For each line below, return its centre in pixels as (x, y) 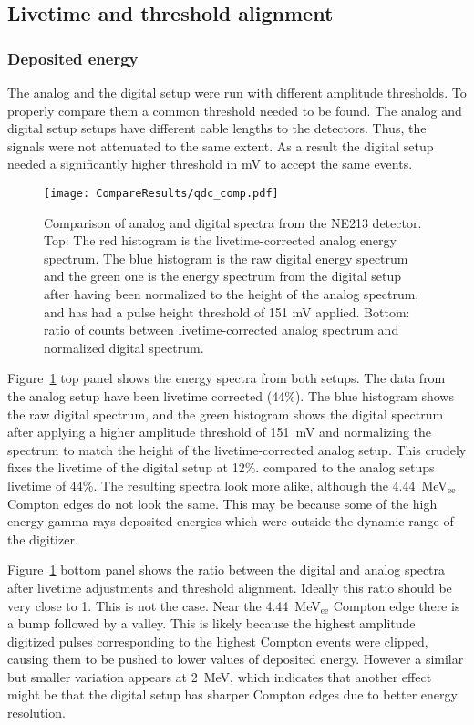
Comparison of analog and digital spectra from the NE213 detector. (233, 222)
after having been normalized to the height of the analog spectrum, (232, 294)
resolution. (36, 713)
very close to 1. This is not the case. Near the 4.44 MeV (164, 605)
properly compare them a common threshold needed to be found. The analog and (235, 110)
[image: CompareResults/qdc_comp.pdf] (161, 193)
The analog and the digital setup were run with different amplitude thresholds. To (237, 92)
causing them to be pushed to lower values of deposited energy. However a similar (236, 659)
